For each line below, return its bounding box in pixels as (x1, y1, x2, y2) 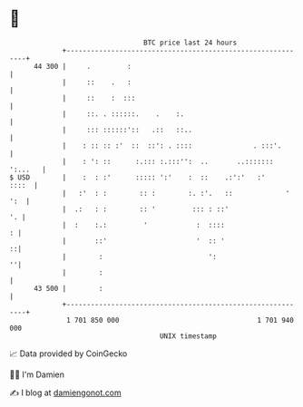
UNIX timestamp (159, 331, 218, 341)
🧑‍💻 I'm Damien (9, 369, 65, 380)
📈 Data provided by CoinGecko (9, 348, 128, 359)
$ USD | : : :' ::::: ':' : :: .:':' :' (9, 172, 266, 182)
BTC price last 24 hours (143, 38, 238, 47)
